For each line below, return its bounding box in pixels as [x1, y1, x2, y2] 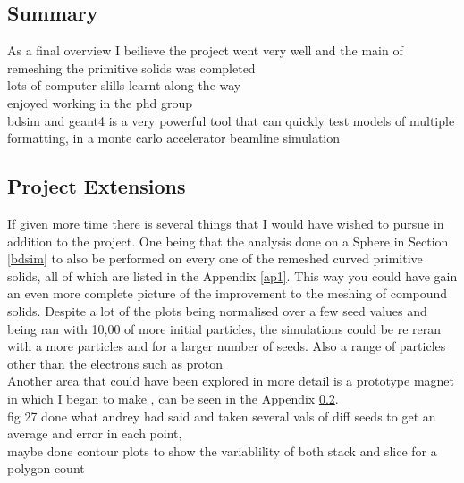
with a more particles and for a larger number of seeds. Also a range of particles [7, 337, 446, 355]
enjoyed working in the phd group [7, 93, 193, 112]
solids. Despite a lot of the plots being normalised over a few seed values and [7, 301, 427, 320]
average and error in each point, [7, 424, 182, 443]
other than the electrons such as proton [7, 354, 224, 372]
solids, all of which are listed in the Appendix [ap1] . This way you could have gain [7, 266, 458, 285]
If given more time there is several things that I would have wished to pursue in [7, 213, 444, 232]
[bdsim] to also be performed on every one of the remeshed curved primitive [7, 249, 423, 268]
